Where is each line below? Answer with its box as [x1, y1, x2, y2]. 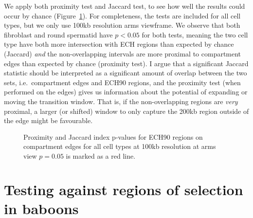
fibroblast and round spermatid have [4, 29, 113, 39]
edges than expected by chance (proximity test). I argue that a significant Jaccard [4, 58, 249, 68]
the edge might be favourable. [4, 115, 93, 126]
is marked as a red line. [66, 150, 136, 161]
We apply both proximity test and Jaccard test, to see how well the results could [4, 1, 245, 11]
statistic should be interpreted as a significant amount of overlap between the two [4, 68, 247, 78]
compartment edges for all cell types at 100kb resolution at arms [23, 141, 216, 151]
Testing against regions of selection [4, 179, 243, 199]
